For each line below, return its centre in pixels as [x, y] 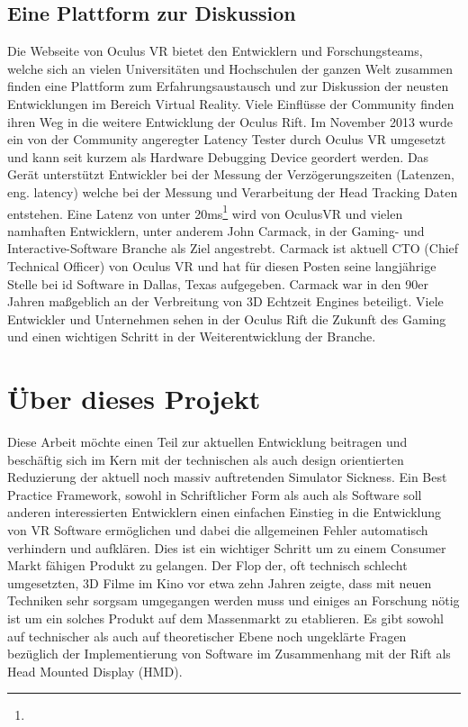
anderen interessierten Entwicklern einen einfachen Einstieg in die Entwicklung [225, 512]
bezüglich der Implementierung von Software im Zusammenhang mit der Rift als [229, 654]
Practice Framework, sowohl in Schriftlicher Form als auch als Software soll [215, 494]
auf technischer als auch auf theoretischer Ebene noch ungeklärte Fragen [207, 636]
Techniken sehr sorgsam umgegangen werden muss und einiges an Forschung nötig [234, 600]
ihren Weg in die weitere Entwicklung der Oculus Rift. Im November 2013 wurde [230, 121]
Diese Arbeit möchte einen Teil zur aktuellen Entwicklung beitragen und [207, 442]
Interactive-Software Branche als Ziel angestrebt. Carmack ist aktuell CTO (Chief [233, 248]
